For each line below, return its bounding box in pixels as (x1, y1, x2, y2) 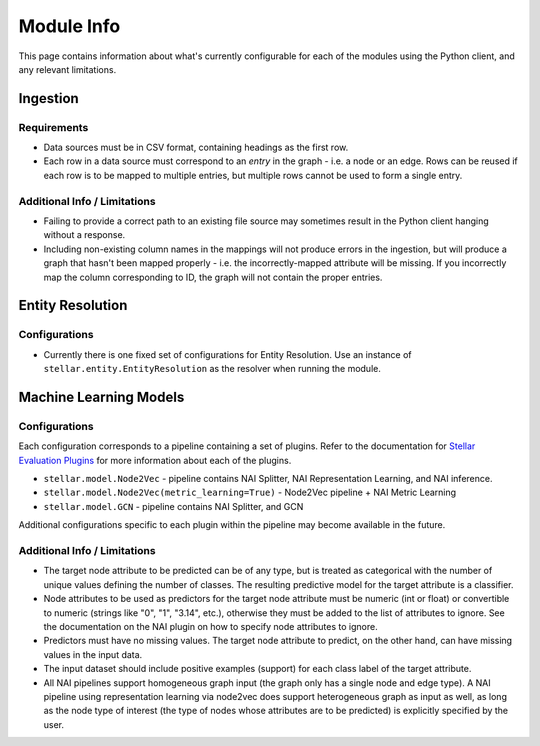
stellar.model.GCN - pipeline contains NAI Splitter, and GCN (43, 500, 304, 512)
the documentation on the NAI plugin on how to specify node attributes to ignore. (43, 620, 379, 632)
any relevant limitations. (18, 63, 117, 75)
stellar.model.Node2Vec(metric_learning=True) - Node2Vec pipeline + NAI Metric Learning (43, 486, 457, 499)
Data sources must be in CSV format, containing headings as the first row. (43, 141, 349, 154)
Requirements (18, 120, 89, 134)
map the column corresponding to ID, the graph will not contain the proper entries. (43, 271, 383, 283)
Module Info (18, 15, 121, 37)
